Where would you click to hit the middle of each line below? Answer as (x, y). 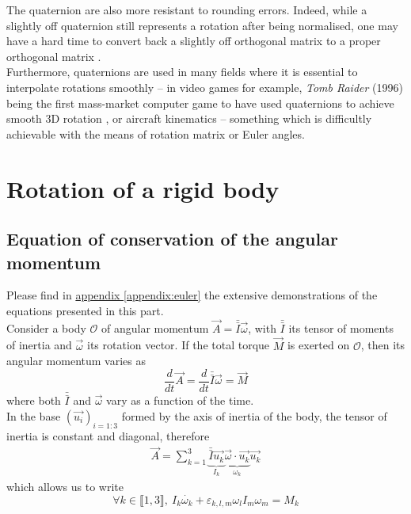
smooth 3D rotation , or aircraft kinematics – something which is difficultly (189, 118)
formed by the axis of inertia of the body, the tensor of (254, 415)
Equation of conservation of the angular (172, 239)
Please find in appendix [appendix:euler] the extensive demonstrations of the (192, 295)
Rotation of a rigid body (143, 188)
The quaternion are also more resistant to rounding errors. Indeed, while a (187, 10)
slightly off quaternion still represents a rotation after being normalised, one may (202, 25)
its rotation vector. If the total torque (179, 345)
